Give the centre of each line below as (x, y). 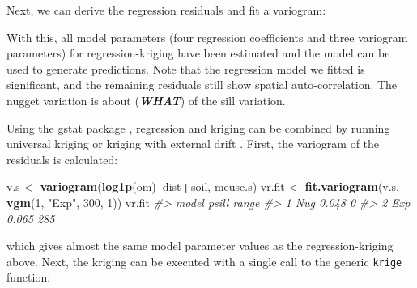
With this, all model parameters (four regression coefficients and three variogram (207, 37)
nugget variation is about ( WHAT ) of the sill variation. (146, 100)
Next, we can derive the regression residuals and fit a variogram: (166, 10)
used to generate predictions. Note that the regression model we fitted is (186, 68)
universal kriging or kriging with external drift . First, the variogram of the (193, 144)
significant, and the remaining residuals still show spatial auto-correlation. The (202, 85)
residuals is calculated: (62, 159)
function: (29, 277)
